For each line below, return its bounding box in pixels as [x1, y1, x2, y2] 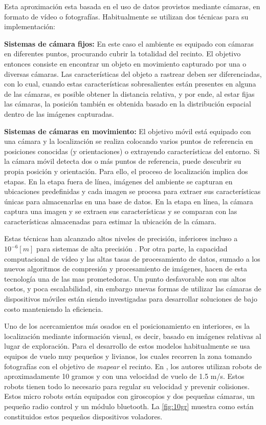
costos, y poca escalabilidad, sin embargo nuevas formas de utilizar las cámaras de [4, 283, 261, 294]
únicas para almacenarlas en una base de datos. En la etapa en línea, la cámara [4, 196, 253, 206]
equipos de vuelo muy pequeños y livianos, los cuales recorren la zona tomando [4, 351, 252, 361]
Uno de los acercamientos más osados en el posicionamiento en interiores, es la [4, 321, 250, 331]
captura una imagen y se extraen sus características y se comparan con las [4, 206, 237, 217]
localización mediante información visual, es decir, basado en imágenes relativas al [4, 330, 261, 341]
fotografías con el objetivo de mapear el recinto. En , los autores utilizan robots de [4, 360, 262, 371]
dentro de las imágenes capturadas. [4, 108, 114, 119]
